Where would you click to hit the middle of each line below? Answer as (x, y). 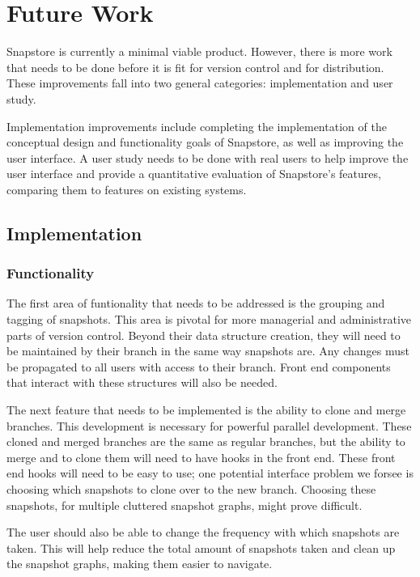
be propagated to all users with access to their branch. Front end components (199, 366)
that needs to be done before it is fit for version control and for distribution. (195, 67)
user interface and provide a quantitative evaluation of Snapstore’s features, (194, 174)
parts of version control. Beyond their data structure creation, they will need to (204, 335)
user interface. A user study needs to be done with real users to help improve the (208, 157)
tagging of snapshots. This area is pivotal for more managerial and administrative (209, 319)
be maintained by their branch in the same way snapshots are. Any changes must (208, 351)
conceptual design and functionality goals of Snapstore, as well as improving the (205, 142)
